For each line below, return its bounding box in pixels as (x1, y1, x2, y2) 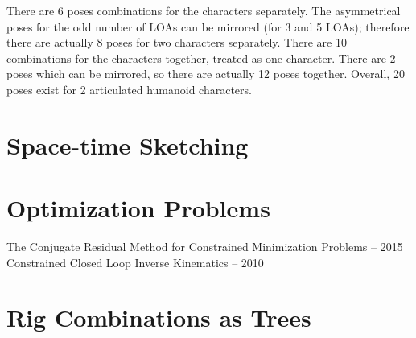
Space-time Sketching (6, 128, 249, 161)
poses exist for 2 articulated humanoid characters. (6, 80, 252, 97)
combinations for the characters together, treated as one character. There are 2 (6, 49, 396, 66)
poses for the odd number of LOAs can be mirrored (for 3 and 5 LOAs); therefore (6, 18, 410, 35)
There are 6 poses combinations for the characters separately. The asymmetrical (6, 2, 401, 19)
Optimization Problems (6, 192, 270, 225)
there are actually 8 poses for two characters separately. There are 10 (6, 34, 347, 51)
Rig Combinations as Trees (6, 301, 311, 334)
